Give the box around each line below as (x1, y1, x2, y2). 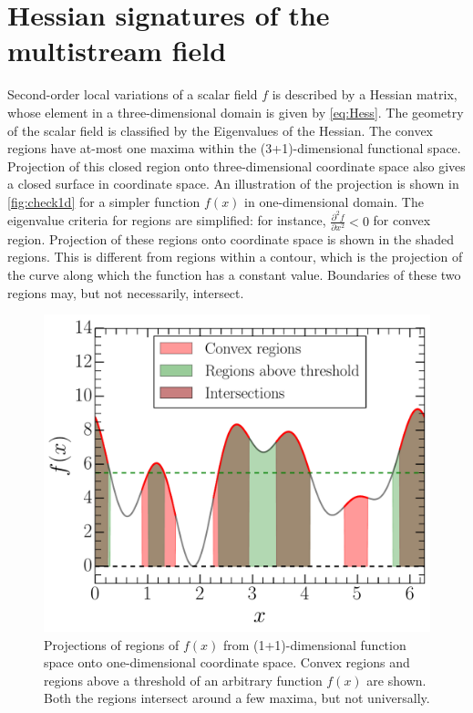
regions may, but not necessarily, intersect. (7, 283, 244, 302)
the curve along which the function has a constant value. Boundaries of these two (7, 265, 461, 284)
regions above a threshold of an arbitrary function (44, 670, 323, 689)
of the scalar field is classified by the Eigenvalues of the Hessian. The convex (7, 120, 433, 139)
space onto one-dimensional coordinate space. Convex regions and (44, 653, 410, 672)
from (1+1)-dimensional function (222, 635, 406, 654)
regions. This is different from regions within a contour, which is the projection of (7, 247, 463, 266)
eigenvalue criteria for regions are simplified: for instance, (7, 211, 326, 230)
